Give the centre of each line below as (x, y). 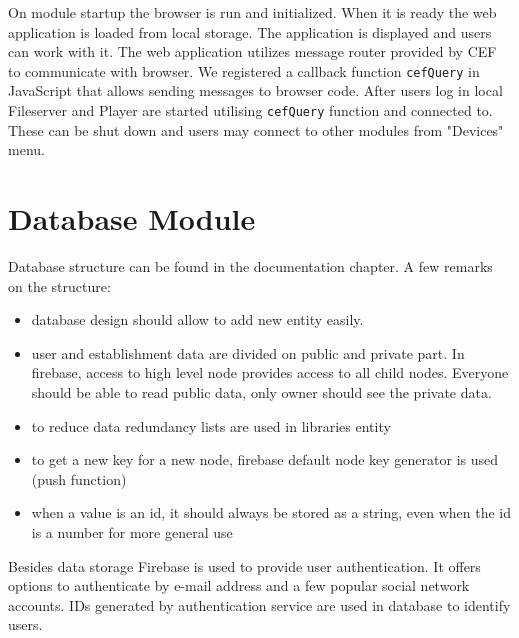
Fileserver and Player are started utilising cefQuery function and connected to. (250, 110)
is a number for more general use (132, 531)
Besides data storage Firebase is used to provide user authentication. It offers (244, 565)
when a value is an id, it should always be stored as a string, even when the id (271, 512)
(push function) (79, 478)
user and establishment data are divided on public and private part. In (248, 352)
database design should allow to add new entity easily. (197, 319)
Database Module (132, 218)
